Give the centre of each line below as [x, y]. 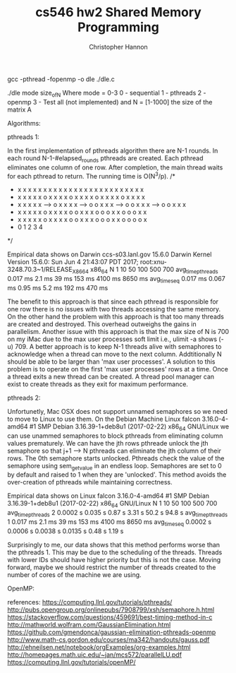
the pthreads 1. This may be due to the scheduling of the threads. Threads [115, 552]
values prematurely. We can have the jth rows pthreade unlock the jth [108, 443]
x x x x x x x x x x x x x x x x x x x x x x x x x [81, 190]
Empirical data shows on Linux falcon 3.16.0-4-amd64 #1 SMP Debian [108, 496]
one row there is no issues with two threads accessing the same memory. [114, 309]
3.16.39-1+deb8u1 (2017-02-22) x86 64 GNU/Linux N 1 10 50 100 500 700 [112, 504]
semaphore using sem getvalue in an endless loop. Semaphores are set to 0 [114, 466]
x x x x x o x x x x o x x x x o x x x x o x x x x [81, 197]
